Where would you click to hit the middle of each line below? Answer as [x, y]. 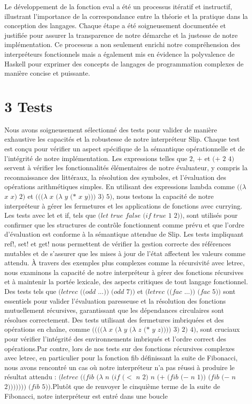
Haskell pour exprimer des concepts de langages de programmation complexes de [124, 63]
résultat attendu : [30, 377]
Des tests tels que [30, 291]
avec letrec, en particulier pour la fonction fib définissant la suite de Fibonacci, [121, 358]
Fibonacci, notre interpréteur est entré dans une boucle [86, 396]
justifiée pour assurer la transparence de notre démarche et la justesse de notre [121, 35]
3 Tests [29, 106]
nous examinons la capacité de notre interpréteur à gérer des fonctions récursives [124, 272]
